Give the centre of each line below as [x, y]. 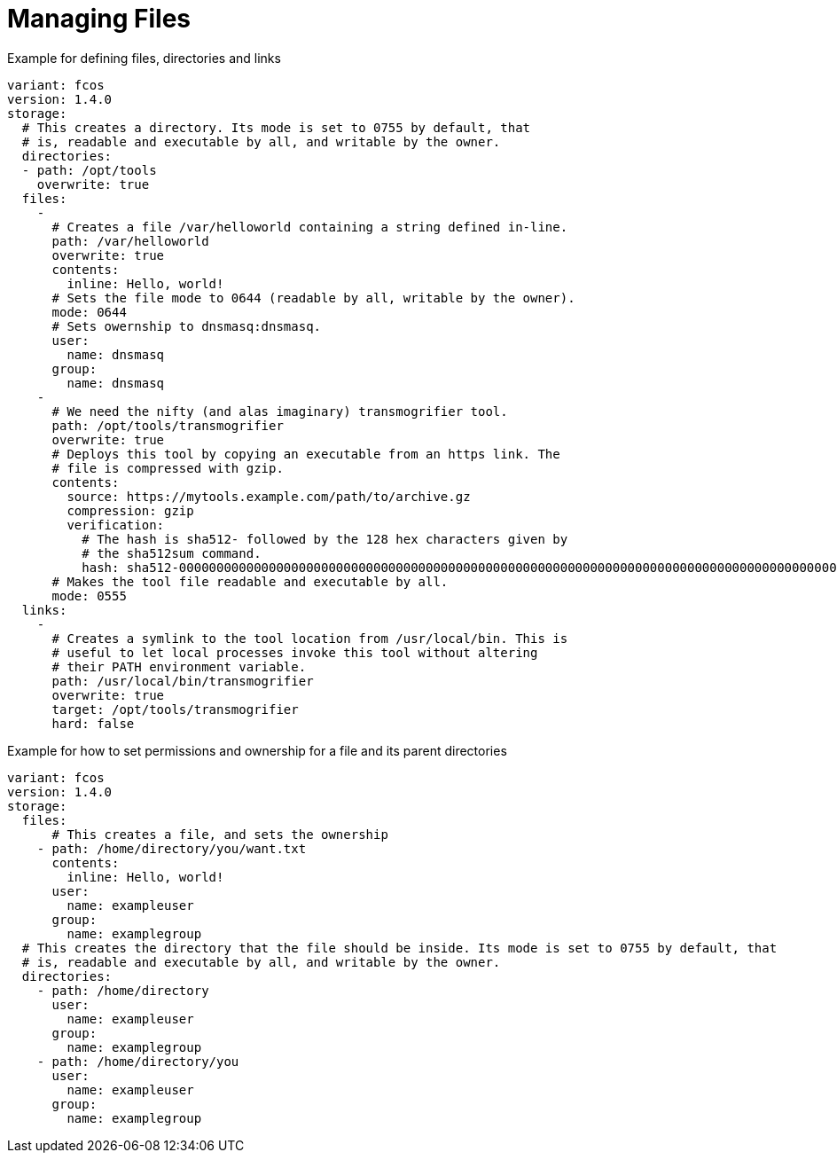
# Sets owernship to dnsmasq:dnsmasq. [187, 326]
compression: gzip [130, 510]
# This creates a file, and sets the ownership [220, 834]
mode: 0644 [89, 312]
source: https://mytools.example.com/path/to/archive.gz [269, 496]
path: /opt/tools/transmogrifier [168, 425]
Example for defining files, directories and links [144, 58]
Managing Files [99, 19]
